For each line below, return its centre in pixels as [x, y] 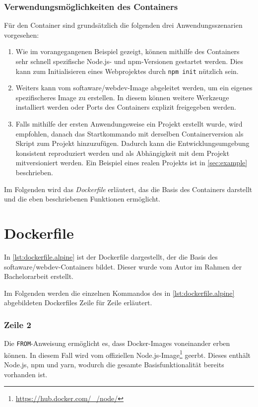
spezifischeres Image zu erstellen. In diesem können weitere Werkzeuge [122, 97]
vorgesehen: [22, 34]
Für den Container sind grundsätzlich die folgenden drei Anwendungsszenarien [123, 25]
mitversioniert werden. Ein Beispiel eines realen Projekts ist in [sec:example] [131, 163]
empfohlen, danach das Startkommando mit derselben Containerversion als [129, 133]
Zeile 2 [18, 324]
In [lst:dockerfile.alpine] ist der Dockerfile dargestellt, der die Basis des [111, 256]
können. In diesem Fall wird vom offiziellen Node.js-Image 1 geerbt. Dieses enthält [127, 354]
